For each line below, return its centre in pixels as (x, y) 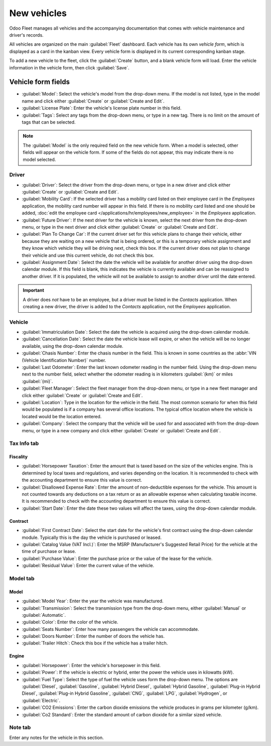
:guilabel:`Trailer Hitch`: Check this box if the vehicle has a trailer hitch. (95, 643)
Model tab (22, 578)
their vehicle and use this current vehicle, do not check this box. (88, 255)
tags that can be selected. (49, 122)
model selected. (39, 159)
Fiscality (18, 457)
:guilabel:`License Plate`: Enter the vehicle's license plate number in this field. (102, 108)
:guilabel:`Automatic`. (44, 615)
